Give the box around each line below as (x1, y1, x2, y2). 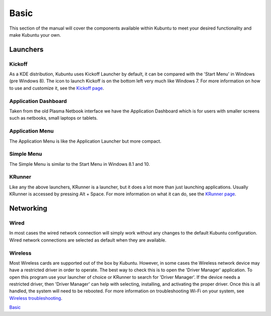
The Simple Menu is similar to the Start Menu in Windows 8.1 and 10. (9, 161, 150, 167)
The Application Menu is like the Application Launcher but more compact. (9, 138, 162, 144)
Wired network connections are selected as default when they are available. (9, 237, 167, 243)
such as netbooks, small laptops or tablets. (9, 115, 98, 121)
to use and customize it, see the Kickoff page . (9, 85, 104, 91)
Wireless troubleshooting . (9, 295, 63, 301)
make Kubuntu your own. (9, 32, 61, 38)
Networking (9, 204, 48, 213)
